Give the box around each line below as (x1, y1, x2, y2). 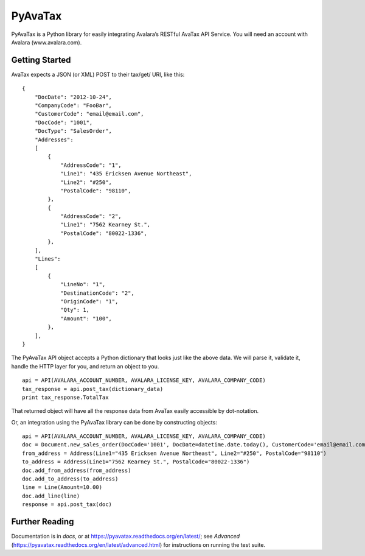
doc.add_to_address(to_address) (22, 476, 119, 482)
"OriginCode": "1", (60, 298, 119, 304)
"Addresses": (34, 136, 74, 143)
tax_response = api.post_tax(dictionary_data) (22, 385, 164, 392)
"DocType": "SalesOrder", (34, 128, 113, 135)
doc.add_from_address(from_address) (22, 466, 131, 474)
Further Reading (11, 516, 74, 527)
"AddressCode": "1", (60, 161, 122, 169)
